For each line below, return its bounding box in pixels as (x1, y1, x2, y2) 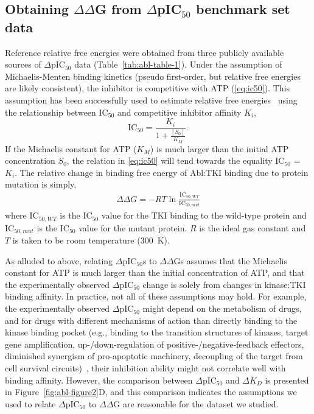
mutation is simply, (5, 178, 77, 191)
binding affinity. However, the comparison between (5, 373, 193, 386)
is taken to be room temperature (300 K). (12, 234, 170, 247)
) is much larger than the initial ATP (150, 142, 289, 155)
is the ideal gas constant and (199, 221, 306, 234)
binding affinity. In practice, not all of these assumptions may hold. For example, (5, 290, 307, 303)
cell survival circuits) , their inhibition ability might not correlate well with (5, 362, 286, 374)
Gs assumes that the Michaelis (173, 254, 287, 267)
